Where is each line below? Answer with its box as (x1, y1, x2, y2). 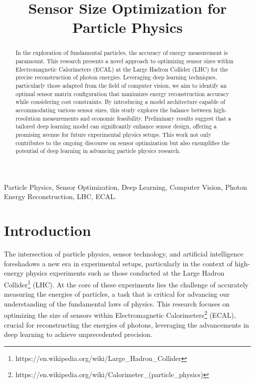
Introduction (4, 220, 91, 240)
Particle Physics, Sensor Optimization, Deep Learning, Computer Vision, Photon (4, 181, 247, 192)
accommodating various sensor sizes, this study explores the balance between (15, 105, 212, 114)
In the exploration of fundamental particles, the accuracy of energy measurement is (15, 49, 228, 57)
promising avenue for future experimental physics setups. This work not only (15, 130, 211, 138)
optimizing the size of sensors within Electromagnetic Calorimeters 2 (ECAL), (4, 308, 236, 320)
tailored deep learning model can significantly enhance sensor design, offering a (15, 122, 217, 130)
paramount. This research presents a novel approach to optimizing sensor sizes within (15, 57, 234, 65)
